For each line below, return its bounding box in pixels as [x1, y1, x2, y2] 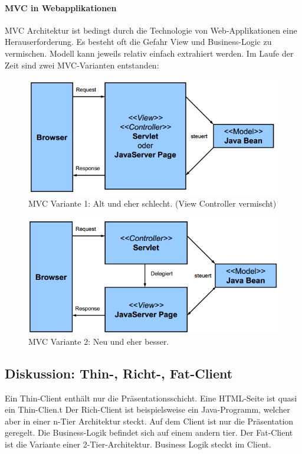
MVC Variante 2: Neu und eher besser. [28, 335, 169, 347]
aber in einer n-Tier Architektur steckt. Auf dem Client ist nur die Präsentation [5, 414, 294, 427]
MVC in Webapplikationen [5, 1, 117, 14]
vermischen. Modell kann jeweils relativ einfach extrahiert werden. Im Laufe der [5, 47, 294, 59]
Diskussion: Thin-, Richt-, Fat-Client [5, 364, 233, 382]
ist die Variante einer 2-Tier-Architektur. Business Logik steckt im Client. [5, 438, 271, 450]
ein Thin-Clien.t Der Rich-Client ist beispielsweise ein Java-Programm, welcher [5, 403, 290, 416]
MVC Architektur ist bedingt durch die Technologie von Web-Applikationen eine [5, 24, 297, 36]
